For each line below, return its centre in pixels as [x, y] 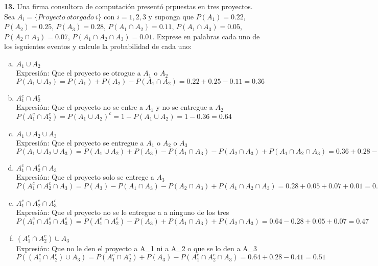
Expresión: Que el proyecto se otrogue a [78, 73]
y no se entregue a [184, 107]
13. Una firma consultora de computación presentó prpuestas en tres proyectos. [128, 6]
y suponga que [171, 16]
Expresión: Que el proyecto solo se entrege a [85, 177]
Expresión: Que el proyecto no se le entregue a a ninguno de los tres [123, 212]
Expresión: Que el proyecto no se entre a [79, 107]
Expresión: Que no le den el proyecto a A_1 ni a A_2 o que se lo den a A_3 [137, 248]
